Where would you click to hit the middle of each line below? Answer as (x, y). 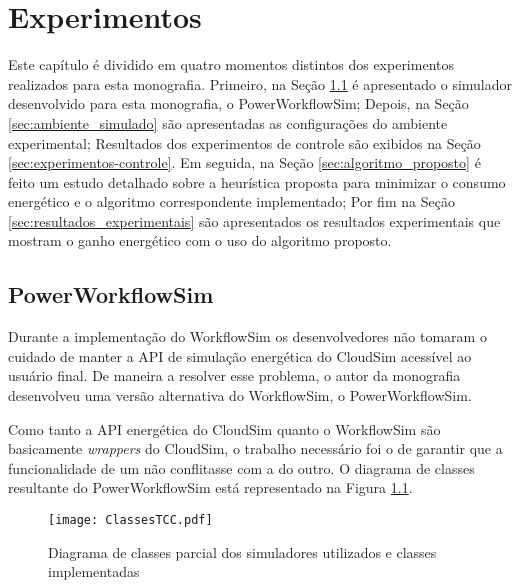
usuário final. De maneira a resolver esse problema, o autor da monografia (234, 375)
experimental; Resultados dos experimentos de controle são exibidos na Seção (244, 142)
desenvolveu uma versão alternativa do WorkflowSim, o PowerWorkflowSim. (240, 395)
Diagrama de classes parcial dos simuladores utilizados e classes (242, 551)
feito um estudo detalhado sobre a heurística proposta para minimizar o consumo (257, 181)
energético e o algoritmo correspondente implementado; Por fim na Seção (231, 201)
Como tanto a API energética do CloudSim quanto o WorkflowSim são (224, 428)
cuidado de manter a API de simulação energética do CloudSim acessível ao (240, 355)
